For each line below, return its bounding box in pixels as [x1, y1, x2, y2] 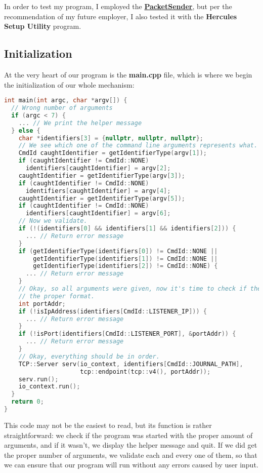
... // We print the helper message [18, 119, 142, 127]
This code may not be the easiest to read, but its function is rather [4, 419, 212, 430]
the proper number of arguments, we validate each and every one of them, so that [4, 449, 257, 460]
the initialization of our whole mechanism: [4, 79, 135, 90]
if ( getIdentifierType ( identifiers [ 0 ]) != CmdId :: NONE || [18, 247, 218, 255]
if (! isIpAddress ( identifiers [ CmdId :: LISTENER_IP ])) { [18, 307, 207, 315]
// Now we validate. [18, 217, 87, 225]
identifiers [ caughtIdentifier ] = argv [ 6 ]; [25, 210, 171, 217]
